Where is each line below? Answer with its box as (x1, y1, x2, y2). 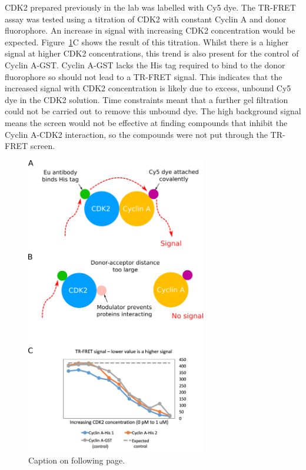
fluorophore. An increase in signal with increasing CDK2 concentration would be (5, 24, 295, 37)
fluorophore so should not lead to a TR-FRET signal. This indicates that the (5, 70, 282, 82)
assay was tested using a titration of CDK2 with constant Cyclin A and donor (5, 12, 287, 25)
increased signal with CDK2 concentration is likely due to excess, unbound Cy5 (5, 82, 291, 94)
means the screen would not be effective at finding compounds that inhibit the (5, 116, 288, 128)
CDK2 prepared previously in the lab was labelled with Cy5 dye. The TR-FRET (5, 1, 296, 13)
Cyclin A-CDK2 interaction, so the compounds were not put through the (5, 128, 268, 140)
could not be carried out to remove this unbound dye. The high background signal (5, 105, 301, 117)
